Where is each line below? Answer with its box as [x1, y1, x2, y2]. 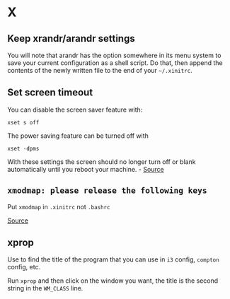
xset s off [7, 119, 40, 126]
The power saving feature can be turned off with [7, 131, 149, 140]
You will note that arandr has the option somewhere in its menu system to [7, 51, 222, 59]
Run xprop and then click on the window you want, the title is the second [7, 276, 219, 285]
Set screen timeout [7, 86, 93, 99]
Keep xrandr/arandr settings [7, 33, 136, 45]
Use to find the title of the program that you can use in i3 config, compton [7, 255, 219, 264]
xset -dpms [7, 145, 40, 152]
